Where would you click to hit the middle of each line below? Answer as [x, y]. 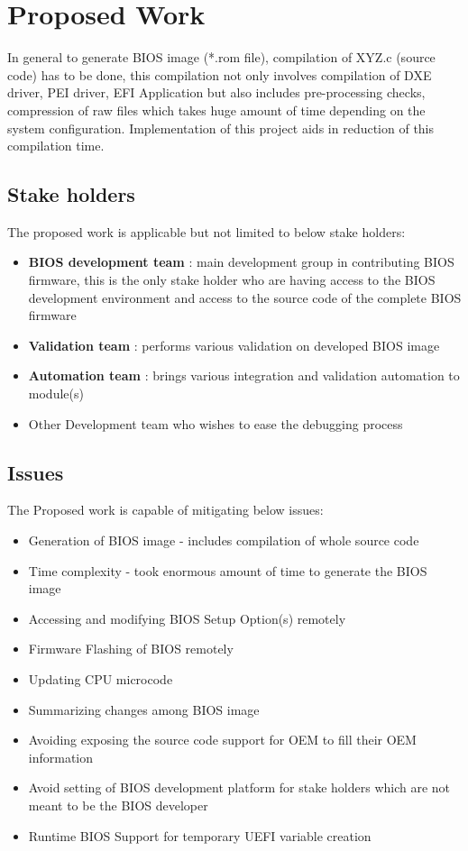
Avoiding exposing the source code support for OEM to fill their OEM [222, 740]
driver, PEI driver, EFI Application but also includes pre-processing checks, [216, 92]
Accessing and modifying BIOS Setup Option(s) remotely [187, 618]
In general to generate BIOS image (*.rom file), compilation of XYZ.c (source [221, 57]
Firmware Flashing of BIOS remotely [131, 649]
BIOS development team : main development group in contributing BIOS [241, 262]
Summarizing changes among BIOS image [144, 709]
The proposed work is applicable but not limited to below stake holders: [206, 231]
